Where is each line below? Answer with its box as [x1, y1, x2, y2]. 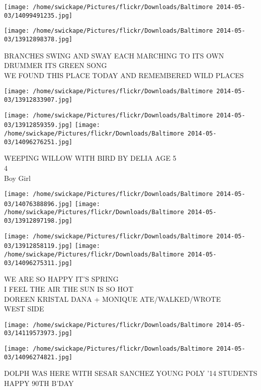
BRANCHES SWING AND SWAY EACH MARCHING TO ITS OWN [4, 50, 224, 60]
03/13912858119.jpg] [4, 242, 73, 250]
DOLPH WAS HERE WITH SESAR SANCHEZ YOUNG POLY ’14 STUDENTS [4, 368, 257, 378]
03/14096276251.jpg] [4, 138, 73, 146]
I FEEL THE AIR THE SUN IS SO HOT [4, 283, 134, 294]
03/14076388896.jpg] [4, 200, 73, 208]
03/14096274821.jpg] [4, 353, 73, 361]
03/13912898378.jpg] [4, 35, 73, 43]
